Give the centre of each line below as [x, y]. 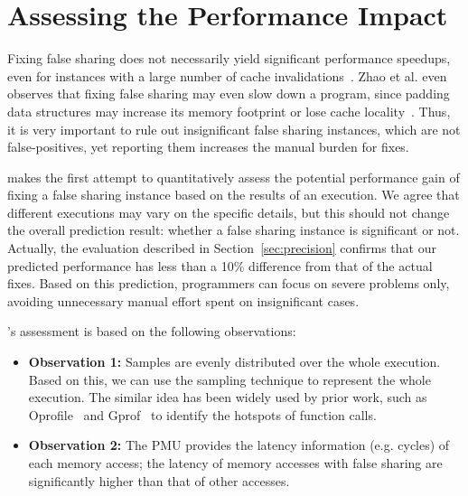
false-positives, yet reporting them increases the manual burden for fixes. [208, 147]
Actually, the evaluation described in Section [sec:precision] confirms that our [222, 248]
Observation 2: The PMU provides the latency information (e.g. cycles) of [239, 445]
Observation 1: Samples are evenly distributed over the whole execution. [234, 362]
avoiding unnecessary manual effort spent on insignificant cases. [183, 300]
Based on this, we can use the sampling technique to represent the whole [229, 379]
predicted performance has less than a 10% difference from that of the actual [220, 265]
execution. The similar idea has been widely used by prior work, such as [228, 397]
